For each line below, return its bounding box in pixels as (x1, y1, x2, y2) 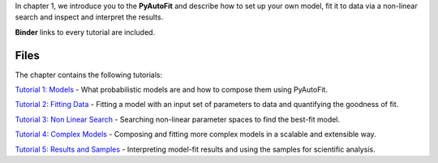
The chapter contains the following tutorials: (15, 70, 162, 79)
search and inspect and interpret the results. (15, 12, 164, 22)
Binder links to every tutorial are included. (15, 27, 156, 36)
